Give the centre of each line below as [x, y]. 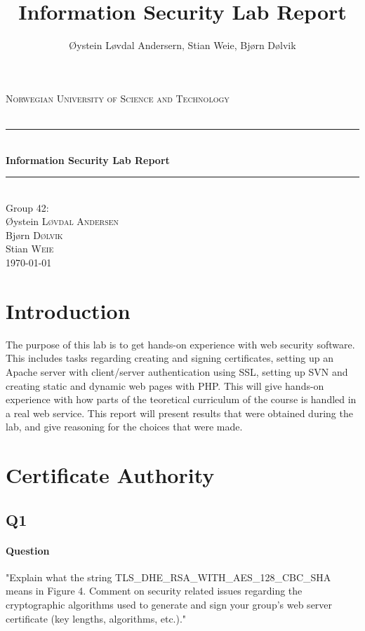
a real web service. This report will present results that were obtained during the [179, 413]
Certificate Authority [110, 475]
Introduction [68, 310]
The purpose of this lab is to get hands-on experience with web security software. [180, 344]
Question [28, 550]
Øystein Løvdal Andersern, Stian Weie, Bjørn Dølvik [182, 45]
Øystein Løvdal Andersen [62, 221]
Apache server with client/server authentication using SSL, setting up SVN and [177, 371]
